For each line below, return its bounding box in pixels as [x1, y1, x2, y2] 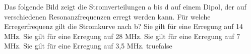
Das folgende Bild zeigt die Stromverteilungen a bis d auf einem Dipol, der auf [4, 1, 246, 11]
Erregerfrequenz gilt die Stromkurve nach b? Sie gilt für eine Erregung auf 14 [4, 21, 243, 31]
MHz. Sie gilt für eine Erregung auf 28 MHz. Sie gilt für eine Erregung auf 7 [4, 30, 240, 41]
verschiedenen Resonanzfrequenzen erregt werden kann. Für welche [4, 11, 211, 21]
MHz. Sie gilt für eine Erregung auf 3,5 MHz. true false [4, 40, 172, 51]
